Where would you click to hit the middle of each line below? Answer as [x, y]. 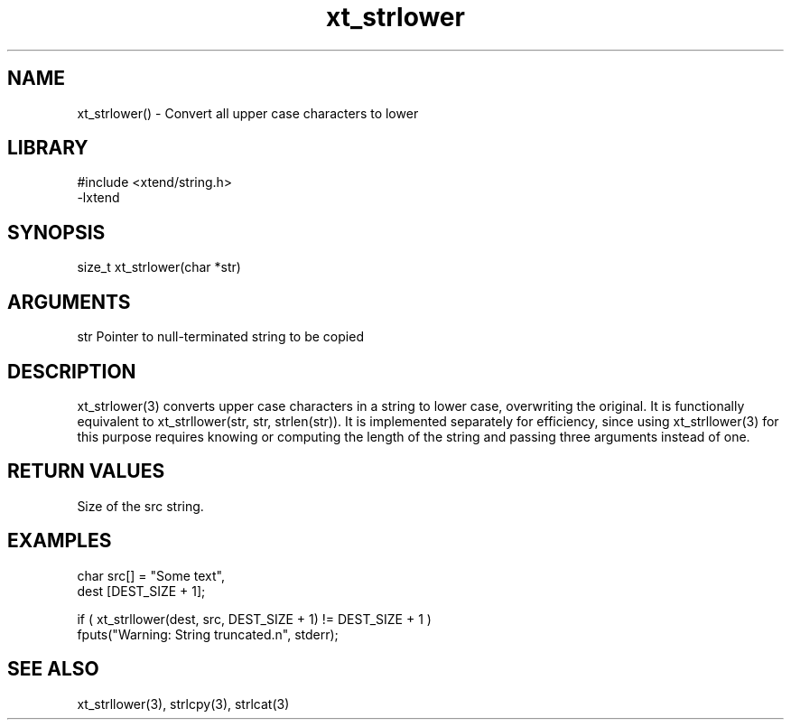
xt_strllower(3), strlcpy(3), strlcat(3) [183, 704]
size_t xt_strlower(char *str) [159, 267]
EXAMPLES [60, 541]
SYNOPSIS [56, 232]
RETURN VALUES [86, 471]
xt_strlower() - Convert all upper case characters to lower [248, 113]
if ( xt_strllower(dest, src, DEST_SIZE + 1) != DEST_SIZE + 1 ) [254, 619]
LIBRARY [48, 148]
